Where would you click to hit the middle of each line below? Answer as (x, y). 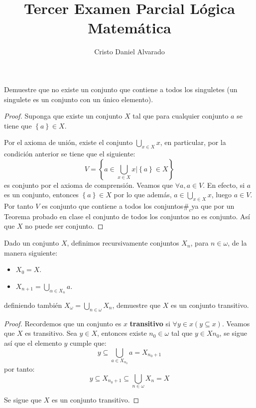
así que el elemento (33, 343)
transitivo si (150, 323)
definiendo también (33, 305)
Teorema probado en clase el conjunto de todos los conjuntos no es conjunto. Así (127, 216)
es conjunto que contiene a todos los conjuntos (113, 206)
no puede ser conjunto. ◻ (64, 226)
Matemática (129, 28)
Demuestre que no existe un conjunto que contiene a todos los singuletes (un (121, 89)
